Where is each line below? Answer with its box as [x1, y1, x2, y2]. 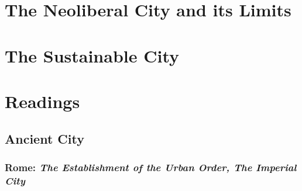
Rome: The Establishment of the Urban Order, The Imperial [5, 159, 297, 174]
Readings [5, 89, 80, 113]
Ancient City [5, 129, 84, 147]
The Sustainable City [5, 43, 180, 67]
